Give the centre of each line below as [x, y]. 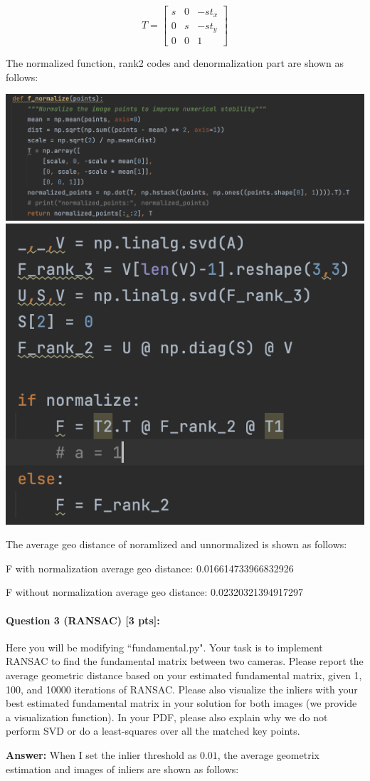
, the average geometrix [268, 755]
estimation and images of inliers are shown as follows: [122, 769]
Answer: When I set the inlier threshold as [101, 755]
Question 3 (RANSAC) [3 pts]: [83, 620]
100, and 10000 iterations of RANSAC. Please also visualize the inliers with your [182, 689]
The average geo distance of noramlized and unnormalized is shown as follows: [176, 544]
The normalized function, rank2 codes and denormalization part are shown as [175, 63]
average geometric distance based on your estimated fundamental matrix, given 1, [184, 675]
